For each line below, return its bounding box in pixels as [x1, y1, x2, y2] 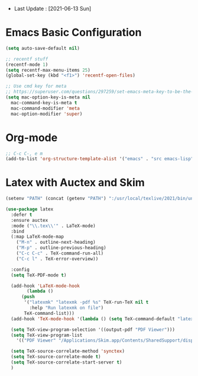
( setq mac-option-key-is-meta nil [5, 94, 91, 100]
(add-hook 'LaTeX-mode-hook [11, 283, 80, 289]
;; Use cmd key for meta [5, 83, 67, 90]
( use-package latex [5, 206, 54, 212]
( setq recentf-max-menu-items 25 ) [5, 67, 91, 73]
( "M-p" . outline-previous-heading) [16, 245, 107, 251]
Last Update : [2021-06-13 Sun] [14, 5, 92, 12]
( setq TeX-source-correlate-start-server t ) [11, 359, 122, 365]
